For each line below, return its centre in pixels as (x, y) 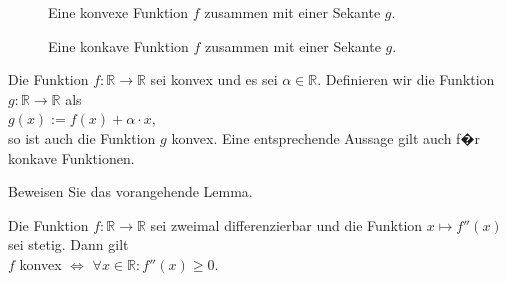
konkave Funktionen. (71, 157)
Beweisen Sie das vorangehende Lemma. (130, 191)
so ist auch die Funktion (82, 137)
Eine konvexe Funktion (118, 12)
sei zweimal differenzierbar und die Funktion (286, 224)
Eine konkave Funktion (118, 45)
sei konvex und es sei (214, 79)
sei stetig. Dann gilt (68, 244)
